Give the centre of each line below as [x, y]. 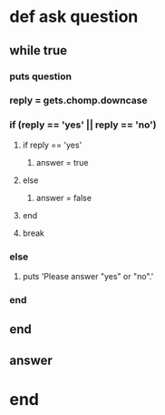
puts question [41, 76]
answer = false [64, 197]
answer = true [62, 162]
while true [39, 51]
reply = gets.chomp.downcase [78, 100]
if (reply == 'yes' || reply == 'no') [83, 125]
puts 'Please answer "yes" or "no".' [88, 277]
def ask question [74, 17]
